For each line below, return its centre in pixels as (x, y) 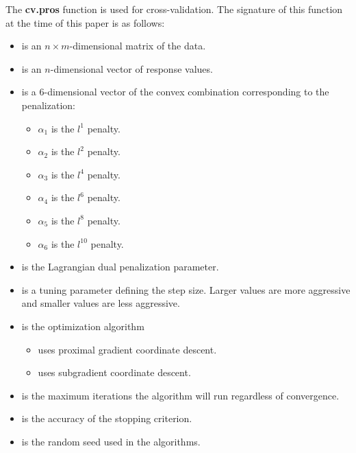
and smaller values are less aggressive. (101, 303)
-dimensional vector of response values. (131, 68)
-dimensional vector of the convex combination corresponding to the (187, 92)
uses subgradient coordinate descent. (114, 372)
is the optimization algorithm (83, 326)
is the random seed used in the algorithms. (111, 441)
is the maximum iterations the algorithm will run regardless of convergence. (180, 395)
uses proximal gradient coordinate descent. (127, 349)
